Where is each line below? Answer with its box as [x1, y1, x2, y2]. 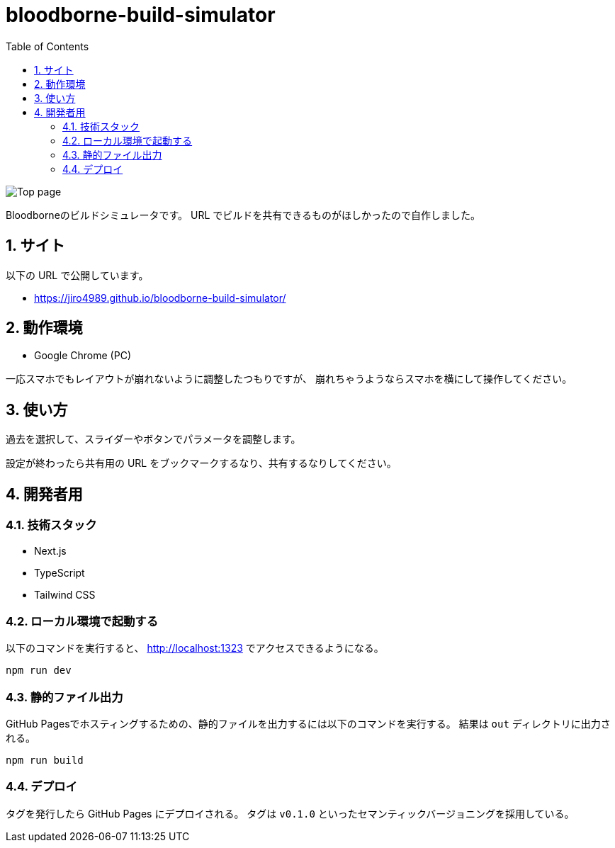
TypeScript [34, 566, 85, 579]
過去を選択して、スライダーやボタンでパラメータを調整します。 [6, 433, 301, 446]
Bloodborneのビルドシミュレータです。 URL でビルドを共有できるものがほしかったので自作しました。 [6, 208, 481, 221]
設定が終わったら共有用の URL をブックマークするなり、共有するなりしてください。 [6, 457, 397, 470]
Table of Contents [6, 40, 89, 52]
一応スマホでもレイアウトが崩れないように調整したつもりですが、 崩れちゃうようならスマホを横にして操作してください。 [6, 373, 572, 385]
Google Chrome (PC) [34, 349, 131, 362]
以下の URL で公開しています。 [6, 268, 149, 281]
